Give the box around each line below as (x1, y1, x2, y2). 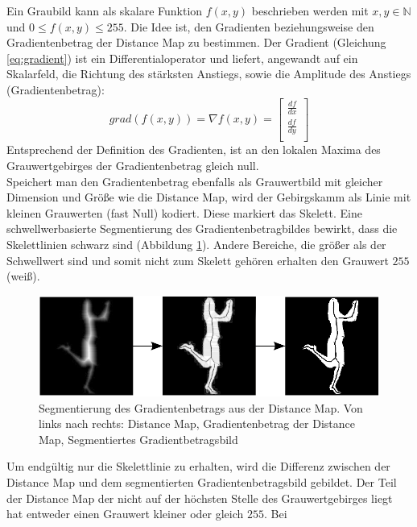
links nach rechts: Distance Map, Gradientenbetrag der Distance (39, 415, 355, 432)
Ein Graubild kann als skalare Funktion (6, 2, 203, 19)
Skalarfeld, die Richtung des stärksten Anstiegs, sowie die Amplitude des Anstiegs (6, 65, 411, 82)
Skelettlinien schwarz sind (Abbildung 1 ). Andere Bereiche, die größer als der (6, 235, 386, 252)
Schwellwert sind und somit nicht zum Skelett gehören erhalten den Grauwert (6, 251, 389, 268)
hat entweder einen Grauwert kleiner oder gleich (6, 505, 244, 522)
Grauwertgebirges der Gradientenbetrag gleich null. (6, 156, 259, 173)
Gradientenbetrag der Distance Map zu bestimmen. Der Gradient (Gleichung (6, 34, 386, 51)
